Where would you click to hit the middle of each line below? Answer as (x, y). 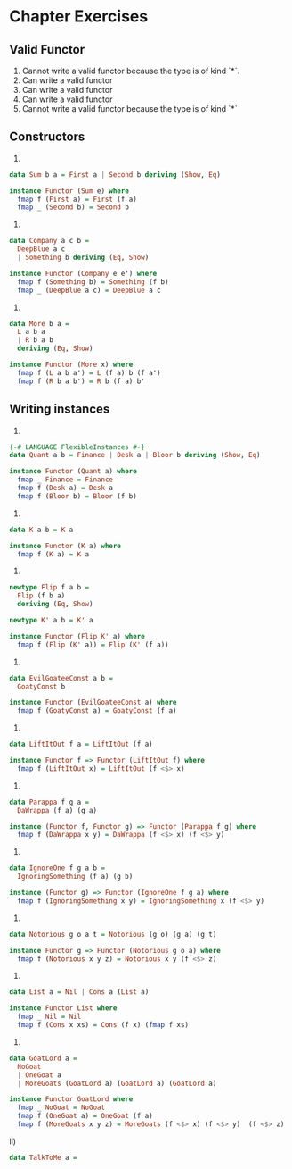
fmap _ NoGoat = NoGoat (61, 1108)
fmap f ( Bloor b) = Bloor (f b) (77, 496)
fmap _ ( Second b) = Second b (73, 207)
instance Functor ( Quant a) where (73, 472)
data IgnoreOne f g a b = (57, 868)
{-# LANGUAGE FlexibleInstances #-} (77, 447)
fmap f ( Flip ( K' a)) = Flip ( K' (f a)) (93, 645)
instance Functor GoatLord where (71, 1099)
